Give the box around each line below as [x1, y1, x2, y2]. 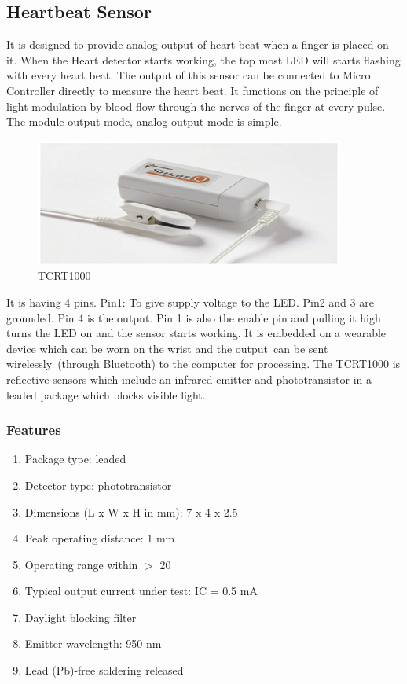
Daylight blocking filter [24, 609, 137, 625]
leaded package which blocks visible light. [6, 386, 206, 403]
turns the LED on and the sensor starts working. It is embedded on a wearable [6, 325, 387, 341]
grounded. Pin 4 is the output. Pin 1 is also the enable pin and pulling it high [6, 309, 381, 325]
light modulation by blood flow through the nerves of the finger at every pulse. [6, 97, 386, 114]
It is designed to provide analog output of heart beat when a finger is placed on [6, 36, 389, 53]
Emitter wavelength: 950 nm [24, 635, 162, 652]
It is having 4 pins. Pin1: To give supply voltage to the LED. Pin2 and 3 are [6, 293, 374, 310]
